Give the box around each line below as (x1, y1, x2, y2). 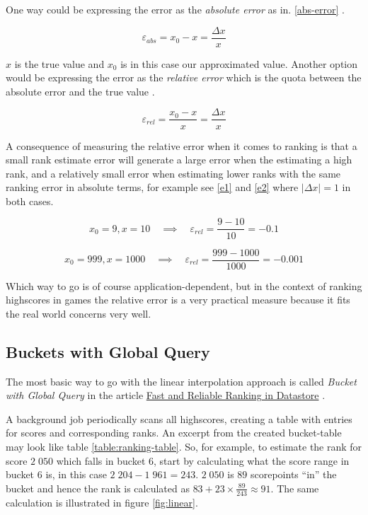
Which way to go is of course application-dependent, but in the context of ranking (6, 278, 362, 293)
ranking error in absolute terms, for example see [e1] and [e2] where (6, 180, 299, 195)
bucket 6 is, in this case (6, 467, 107, 482)
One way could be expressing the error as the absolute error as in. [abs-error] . (6, 2, 345, 16)
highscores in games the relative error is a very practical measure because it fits (6, 292, 350, 307)
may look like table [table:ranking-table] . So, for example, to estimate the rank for (6, 439, 362, 453)
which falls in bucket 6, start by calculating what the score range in (56, 453, 350, 468)
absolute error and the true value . (6, 83, 155, 98)
